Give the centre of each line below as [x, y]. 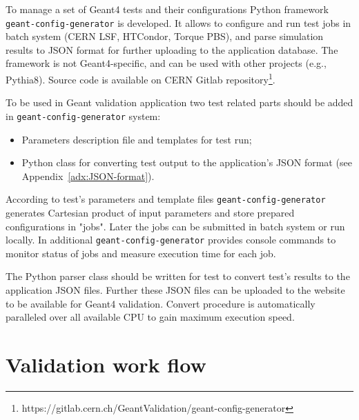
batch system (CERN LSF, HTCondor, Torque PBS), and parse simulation [165, 36]
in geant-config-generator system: [83, 116]
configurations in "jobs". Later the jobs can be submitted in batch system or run [175, 226]
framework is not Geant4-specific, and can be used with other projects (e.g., [166, 63]
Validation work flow [106, 364]
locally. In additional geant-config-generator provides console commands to [171, 240]
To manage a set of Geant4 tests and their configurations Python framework [167, 9]
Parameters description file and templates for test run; [137, 139]
